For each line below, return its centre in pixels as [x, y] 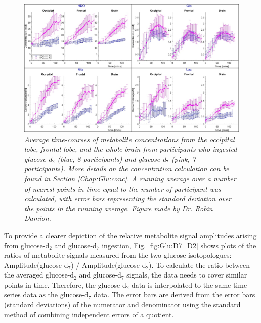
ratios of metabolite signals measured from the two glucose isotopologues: [118, 255]
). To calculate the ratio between [200, 265]
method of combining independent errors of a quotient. [89, 314]
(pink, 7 [184, 158]
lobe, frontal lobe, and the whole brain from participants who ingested [131, 149]
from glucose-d [27, 245]
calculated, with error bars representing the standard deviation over [128, 198]
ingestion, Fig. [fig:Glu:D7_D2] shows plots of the [179, 245]
